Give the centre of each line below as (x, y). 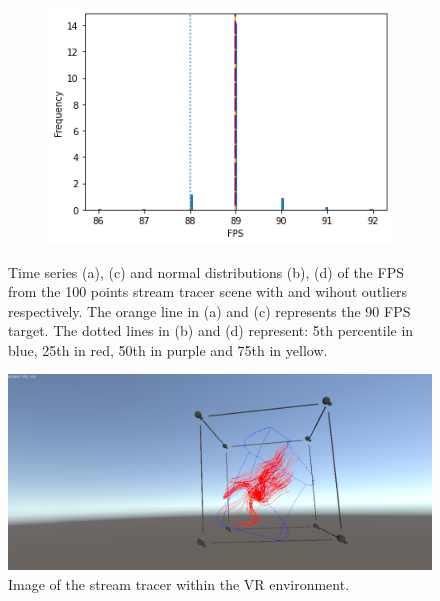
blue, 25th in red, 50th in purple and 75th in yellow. (168, 349)
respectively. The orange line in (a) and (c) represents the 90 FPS (209, 310)
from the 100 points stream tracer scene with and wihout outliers (208, 291)
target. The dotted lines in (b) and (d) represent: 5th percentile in (211, 330)
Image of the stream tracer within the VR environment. (179, 583)
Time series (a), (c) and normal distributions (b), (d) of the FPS (206, 271)
